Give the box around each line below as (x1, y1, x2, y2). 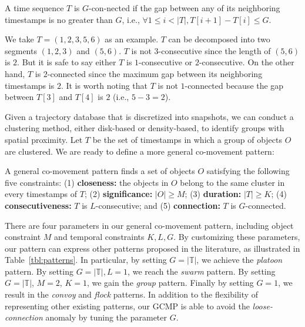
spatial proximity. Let (5, 133, 83, 145)
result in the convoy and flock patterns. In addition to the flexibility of (5, 288, 259, 301)
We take (5, 33, 34, 45)
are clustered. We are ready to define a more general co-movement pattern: (5, 145, 274, 157)
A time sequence (5, 2, 64, 14)
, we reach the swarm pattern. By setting (128, 265, 276, 277)
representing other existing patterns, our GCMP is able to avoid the (5, 299, 250, 312)
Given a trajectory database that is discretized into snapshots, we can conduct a (5, 110, 294, 122)
